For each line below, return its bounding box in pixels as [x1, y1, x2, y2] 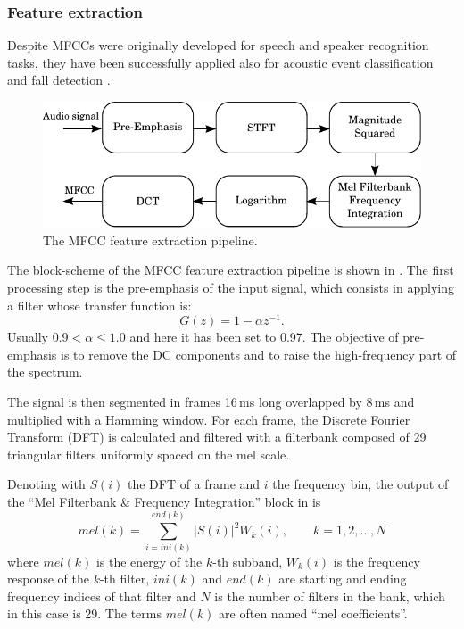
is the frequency [333, 551, 420, 570]
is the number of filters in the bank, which [214, 586, 445, 605]
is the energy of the [95, 551, 203, 570]
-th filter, [99, 569, 150, 588]
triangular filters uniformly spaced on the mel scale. [7, 444, 290, 463]
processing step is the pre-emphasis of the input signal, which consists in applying [7, 277, 454, 296]
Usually [7, 327, 48, 346]
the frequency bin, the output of [272, 475, 449, 493]
